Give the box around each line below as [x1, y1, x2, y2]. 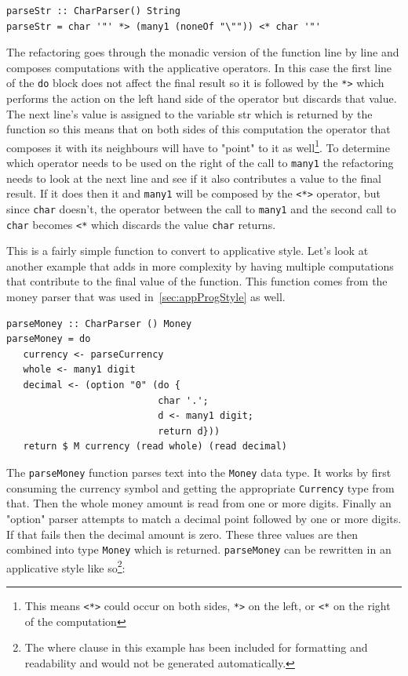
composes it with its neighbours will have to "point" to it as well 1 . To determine [6, 136, 390, 155]
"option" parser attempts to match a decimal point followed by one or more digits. [6, 510, 402, 526]
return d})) [158, 425, 220, 437]
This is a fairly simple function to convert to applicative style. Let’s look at [6, 242, 369, 259]
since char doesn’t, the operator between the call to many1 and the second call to [6, 200, 396, 216]
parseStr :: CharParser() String [6, 5, 180, 16]
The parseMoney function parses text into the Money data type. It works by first [6, 464, 392, 480]
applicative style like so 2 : [6, 557, 126, 576]
